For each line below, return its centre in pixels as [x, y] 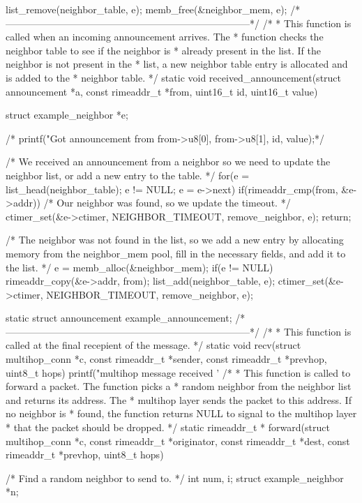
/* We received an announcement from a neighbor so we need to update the [168, 162]
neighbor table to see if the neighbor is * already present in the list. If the [163, 50]
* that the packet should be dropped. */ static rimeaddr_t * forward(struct [168, 427]
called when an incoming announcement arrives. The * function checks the [165, 37]
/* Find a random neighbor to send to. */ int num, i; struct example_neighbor [175, 478]
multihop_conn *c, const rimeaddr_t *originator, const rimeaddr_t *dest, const [178, 441]
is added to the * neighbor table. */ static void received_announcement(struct [174, 77]
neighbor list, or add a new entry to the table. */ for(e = [128, 175]
